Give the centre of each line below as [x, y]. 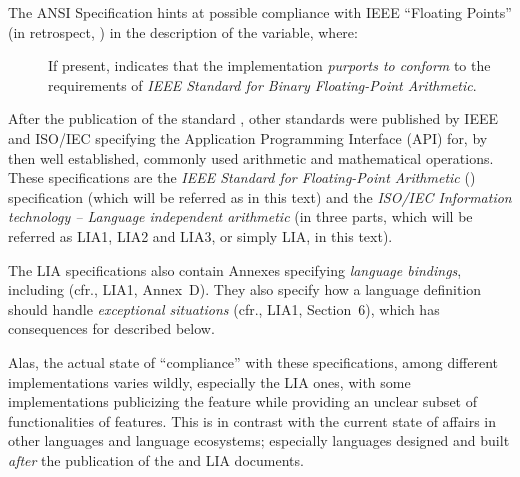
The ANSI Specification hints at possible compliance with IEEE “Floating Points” [260, 12]
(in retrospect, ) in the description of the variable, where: [183, 31]
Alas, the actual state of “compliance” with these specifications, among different [253, 361]
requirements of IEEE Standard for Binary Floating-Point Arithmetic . [262, 84]
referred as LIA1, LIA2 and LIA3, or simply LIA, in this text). [200, 235]
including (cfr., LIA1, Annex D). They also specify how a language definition [245, 289]
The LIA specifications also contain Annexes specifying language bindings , [235, 269]
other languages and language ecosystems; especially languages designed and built [259, 440]
